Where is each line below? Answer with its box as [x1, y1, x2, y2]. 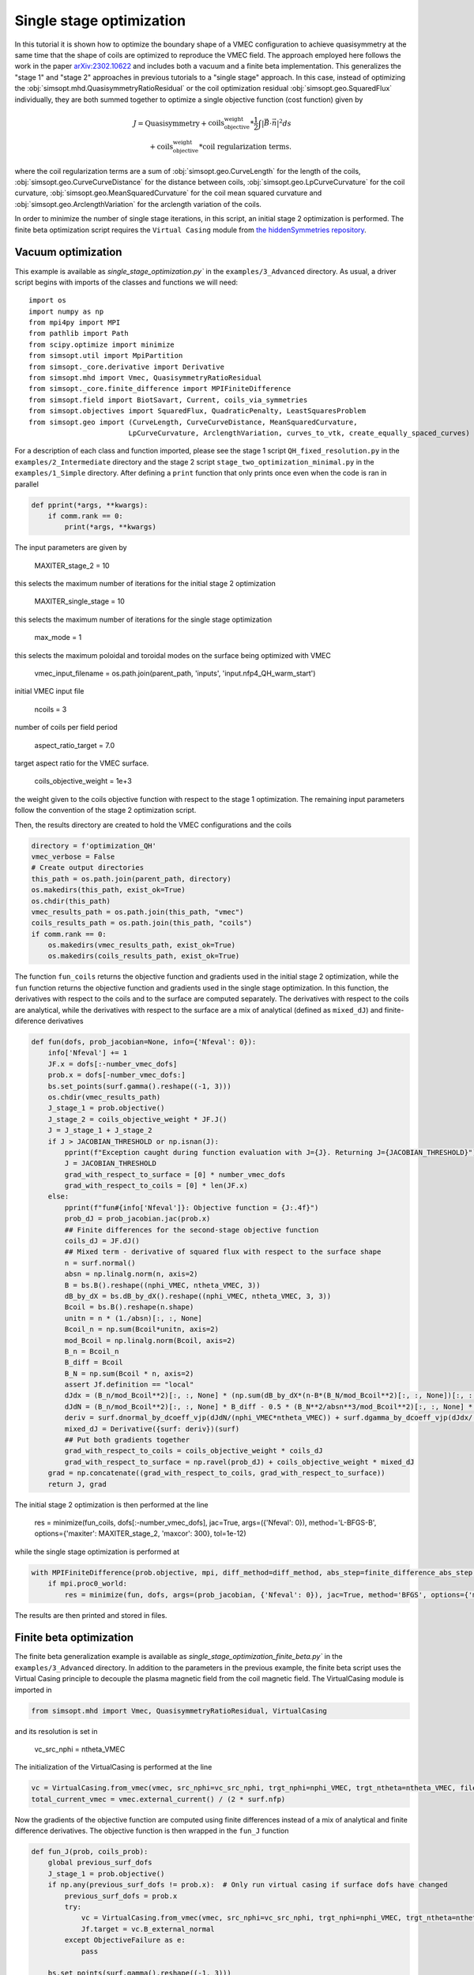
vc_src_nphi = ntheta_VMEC [34, 1744, 126, 1754]
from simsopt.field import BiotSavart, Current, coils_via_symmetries [28, 395, 308, 404]
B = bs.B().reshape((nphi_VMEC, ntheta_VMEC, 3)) [64, 1281, 261, 1289]
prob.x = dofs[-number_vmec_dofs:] [47, 1070, 186, 1080]
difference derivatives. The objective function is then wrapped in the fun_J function [14, 1826, 289, 1836]
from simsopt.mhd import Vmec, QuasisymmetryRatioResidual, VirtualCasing [31, 1706, 328, 1715]
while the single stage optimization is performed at [14, 1547, 180, 1556]
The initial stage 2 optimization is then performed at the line [14, 1499, 209, 1509]
